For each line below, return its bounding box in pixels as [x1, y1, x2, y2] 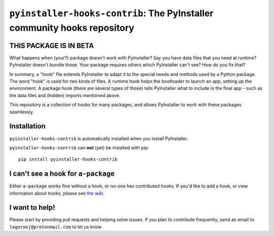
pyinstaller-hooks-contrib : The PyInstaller [9, 8, 214, 19]
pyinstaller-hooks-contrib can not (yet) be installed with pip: [9, 144, 149, 150]
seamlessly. [9, 109, 34, 115]
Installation [9, 122, 46, 131]
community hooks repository [9, 22, 134, 33]
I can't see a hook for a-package [9, 170, 115, 178]
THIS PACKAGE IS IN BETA [9, 41, 94, 50]
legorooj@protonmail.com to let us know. [9, 223, 102, 230]
